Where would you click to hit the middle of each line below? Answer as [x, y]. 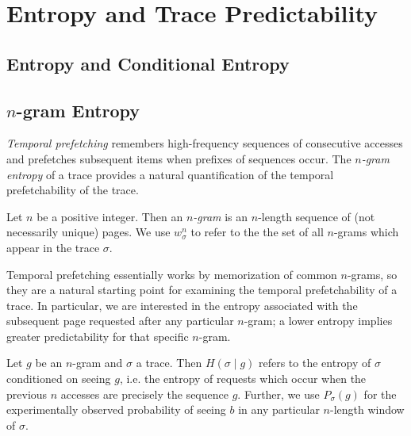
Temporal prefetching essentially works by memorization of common [172, 274]
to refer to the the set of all [257, 232]
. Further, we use [278, 394]
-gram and [98, 363]
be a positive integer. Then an [110, 216]
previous [27, 394]
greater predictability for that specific [98, 336]
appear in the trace [53, 247]
